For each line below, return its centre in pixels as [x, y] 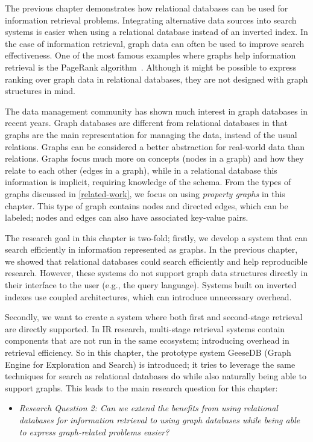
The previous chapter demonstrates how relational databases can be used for [147, 8]
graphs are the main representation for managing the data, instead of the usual [151, 134]
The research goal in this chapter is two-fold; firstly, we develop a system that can [156, 237]
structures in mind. [40, 91]
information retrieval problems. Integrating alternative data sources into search [151, 20]
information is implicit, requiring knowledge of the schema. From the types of [148, 182]
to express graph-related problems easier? [94, 431]
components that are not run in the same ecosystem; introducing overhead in [147, 340]
